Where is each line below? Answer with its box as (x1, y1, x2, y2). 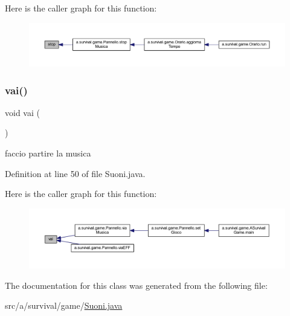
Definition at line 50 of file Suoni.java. (5, 167, 146, 179)
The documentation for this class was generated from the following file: (5, 279, 268, 291)
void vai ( (5, 106, 40, 118)
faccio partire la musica (5, 147, 91, 160)
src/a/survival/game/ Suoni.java (5, 299, 123, 312)
